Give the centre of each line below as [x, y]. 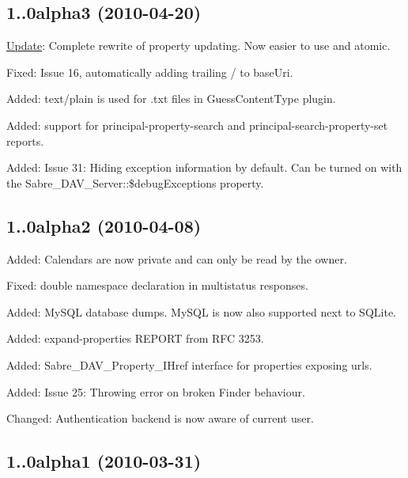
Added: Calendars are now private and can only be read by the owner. [177, 258]
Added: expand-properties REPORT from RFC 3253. [135, 338]
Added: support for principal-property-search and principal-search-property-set [197, 125]
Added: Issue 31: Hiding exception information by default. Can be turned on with [204, 167]
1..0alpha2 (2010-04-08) [104, 225]
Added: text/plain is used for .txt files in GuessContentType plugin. [171, 99]
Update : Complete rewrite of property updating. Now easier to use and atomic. [198, 46]
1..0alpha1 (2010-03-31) [104, 461]
